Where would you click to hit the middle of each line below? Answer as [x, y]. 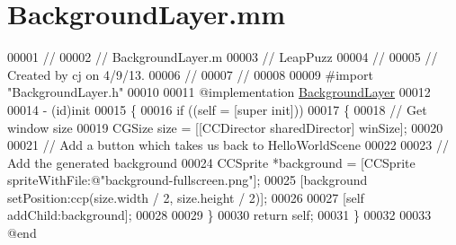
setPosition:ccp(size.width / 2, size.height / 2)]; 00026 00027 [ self [186, 197]
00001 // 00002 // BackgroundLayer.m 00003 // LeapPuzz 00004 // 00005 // [223, 57]
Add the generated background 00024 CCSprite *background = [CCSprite [211, 162]
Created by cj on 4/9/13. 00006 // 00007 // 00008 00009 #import [190, 74]
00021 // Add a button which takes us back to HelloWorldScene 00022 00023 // [228, 145]
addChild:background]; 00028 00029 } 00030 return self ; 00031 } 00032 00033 [219, 215]
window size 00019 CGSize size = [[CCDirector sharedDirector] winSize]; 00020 [225, 127]
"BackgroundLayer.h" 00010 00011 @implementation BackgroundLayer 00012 [219, 92]
